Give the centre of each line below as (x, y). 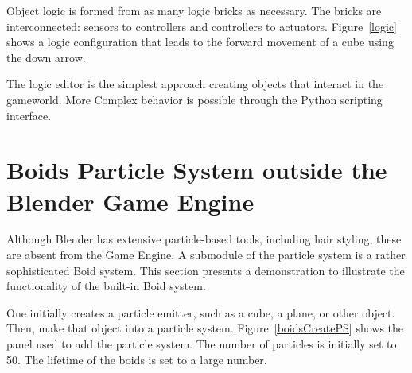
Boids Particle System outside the (197, 170)
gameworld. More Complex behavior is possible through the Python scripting (194, 99)
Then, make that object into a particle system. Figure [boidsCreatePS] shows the (205, 328)
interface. (29, 115)
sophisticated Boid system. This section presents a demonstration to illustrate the (206, 270)
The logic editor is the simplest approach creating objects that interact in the (195, 84)
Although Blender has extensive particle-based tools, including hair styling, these (204, 239)
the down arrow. (46, 57)
